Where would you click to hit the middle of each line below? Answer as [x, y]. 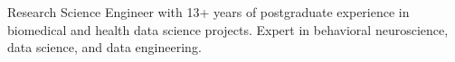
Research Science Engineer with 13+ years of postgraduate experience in [209, 12]
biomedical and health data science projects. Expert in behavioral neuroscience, [228, 29]
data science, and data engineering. [104, 47]
